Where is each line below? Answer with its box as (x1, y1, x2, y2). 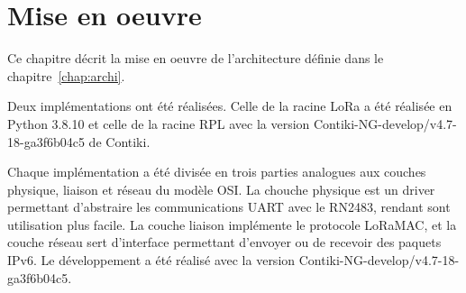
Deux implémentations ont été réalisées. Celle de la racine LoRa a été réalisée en (7, 96, 452, 115)
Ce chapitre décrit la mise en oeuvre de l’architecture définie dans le (7, 49, 384, 68)
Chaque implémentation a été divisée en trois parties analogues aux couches (7, 162, 426, 181)
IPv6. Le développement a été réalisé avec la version (7, 251, 296, 270)
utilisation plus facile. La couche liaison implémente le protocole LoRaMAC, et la (7, 215, 457, 233)
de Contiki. (88, 132, 151, 151)
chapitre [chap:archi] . (7, 66, 125, 85)
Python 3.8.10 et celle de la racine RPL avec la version (7, 114, 310, 133)
